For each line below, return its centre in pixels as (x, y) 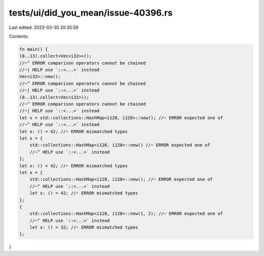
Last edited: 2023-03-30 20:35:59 (44, 27)
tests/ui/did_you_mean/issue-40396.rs (91, 13)
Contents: (19, 36)
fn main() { (34, 49)
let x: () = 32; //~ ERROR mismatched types (84, 227)
